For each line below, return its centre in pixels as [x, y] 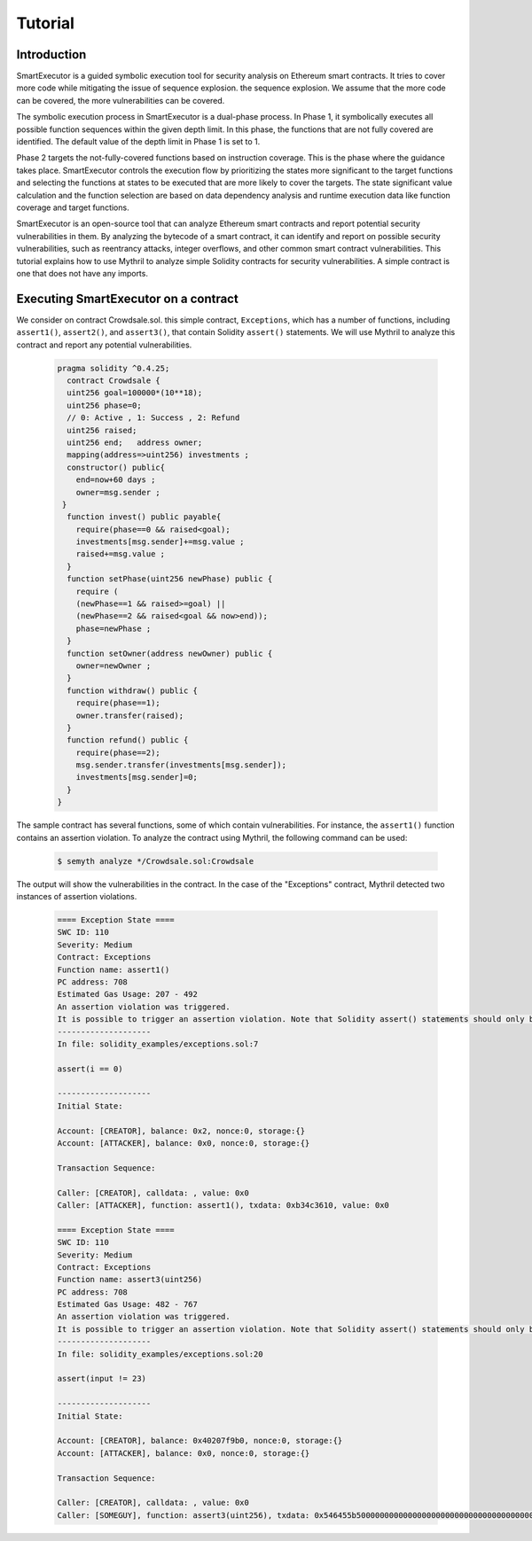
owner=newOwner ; [113, 665]
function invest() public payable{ [144, 517]
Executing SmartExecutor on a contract [127, 298]
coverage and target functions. [73, 207]
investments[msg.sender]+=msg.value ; [160, 542]
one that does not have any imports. [82, 273]
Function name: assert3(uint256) [130, 1280]
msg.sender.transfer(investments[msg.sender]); [181, 765]
